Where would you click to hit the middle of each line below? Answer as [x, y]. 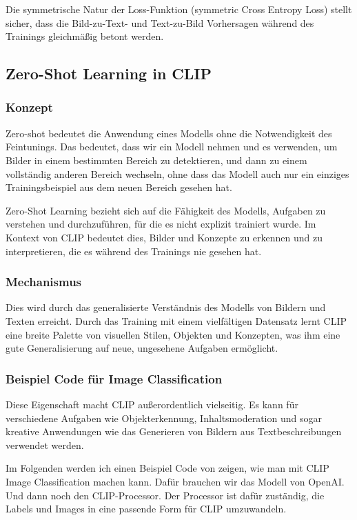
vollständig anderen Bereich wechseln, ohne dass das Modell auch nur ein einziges [177, 173]
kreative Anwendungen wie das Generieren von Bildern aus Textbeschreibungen [174, 431]
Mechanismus [44, 282]
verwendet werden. [45, 444]
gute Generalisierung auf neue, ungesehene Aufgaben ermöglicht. [142, 348]
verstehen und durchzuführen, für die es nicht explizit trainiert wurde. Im [161, 224]
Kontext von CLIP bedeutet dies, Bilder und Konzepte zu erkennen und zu [164, 237]
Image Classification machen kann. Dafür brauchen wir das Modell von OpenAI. [175, 481]
